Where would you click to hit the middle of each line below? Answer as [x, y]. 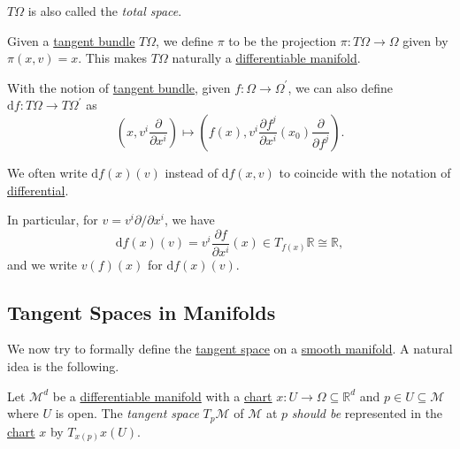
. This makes [113, 58]
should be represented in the [367, 413]
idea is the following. [63, 366]
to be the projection [283, 40]
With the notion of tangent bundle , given [119, 87]
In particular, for [53, 220]
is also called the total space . [105, 11]
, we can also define [341, 87]
